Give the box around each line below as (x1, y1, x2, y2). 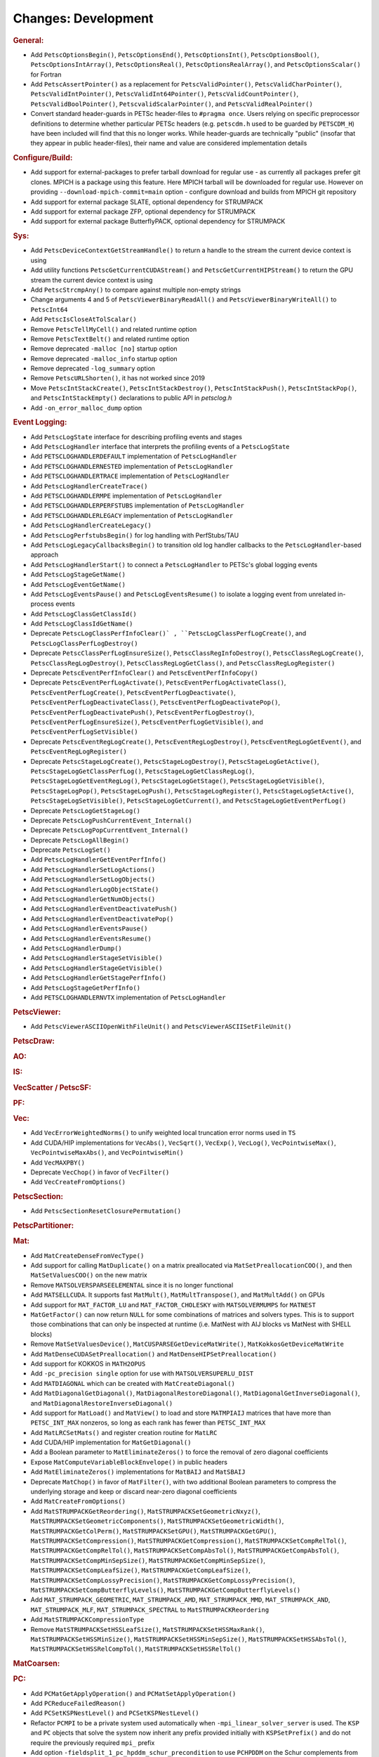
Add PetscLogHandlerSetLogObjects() (30, 875, 156, 883)
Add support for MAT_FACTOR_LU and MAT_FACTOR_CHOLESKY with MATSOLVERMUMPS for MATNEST (30, 1300, 316, 1309)
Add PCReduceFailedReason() (30, 1699, 126, 1707)
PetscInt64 (30, 306, 68, 313)
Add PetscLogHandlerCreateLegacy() (30, 521, 152, 530)
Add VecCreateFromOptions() (30, 1178, 126, 1186)
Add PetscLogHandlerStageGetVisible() (30, 964, 163, 972)
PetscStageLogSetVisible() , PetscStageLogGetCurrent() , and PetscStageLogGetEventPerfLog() (30, 796, 347, 805)
